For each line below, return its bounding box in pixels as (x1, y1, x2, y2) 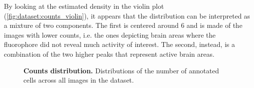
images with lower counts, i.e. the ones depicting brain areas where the (4, 29, 216, 40)
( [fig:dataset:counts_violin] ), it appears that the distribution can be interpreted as (4, 10, 250, 21)
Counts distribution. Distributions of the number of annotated (23, 65, 219, 75)
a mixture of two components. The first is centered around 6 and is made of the (4, 20, 243, 30)
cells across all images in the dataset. (23, 75, 134, 85)
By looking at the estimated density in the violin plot (4, 1, 164, 11)
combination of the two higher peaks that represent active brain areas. (4, 48, 214, 59)
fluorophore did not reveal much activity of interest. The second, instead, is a (4, 39, 235, 49)
